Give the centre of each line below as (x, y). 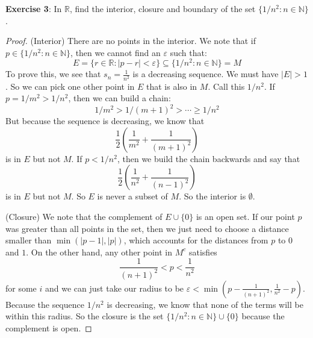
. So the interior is (212, 196)
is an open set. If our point (245, 217)
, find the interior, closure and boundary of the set (163, 8)
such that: (188, 52)
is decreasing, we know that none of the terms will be (205, 304)
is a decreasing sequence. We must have (206, 74)
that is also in (172, 86)
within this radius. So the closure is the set (85, 316)
